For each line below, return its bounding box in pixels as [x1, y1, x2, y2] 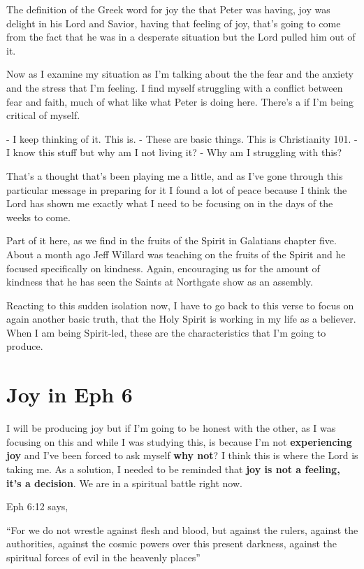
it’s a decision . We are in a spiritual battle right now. [6, 475, 242, 490]
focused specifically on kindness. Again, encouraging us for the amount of [6, 260, 320, 275]
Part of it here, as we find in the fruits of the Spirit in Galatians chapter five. [6, 233, 337, 248]
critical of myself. [6, 108, 80, 122]
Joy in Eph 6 [6, 380, 133, 409]
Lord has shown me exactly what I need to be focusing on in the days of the [6, 196, 333, 211]
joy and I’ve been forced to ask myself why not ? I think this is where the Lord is [6, 448, 358, 463]
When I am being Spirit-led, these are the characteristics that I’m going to [6, 325, 326, 339]
